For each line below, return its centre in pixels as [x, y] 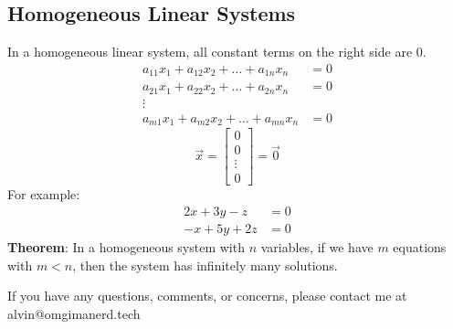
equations [420, 247]
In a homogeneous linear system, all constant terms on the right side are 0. [217, 52]
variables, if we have [317, 247]
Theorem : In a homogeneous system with [126, 247]
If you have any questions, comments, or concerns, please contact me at [207, 296]
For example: [44, 194]
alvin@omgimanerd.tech [74, 313]
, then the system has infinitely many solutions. [205, 265]
